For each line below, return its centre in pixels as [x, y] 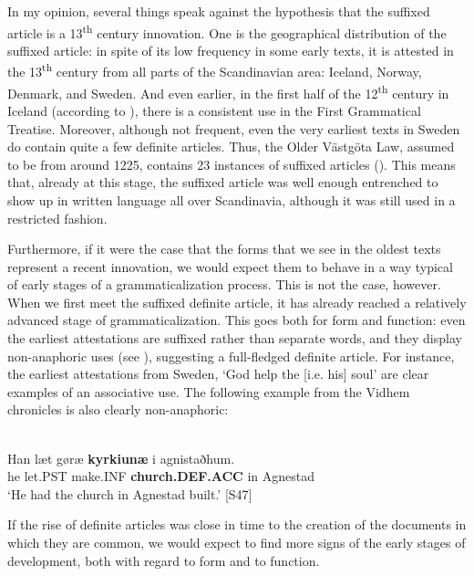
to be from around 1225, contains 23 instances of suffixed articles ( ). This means [232, 164]
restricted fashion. [57, 218]
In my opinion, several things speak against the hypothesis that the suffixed [219, 11]
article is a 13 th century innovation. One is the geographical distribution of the [227, 31]
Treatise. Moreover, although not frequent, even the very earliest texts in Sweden [234, 128]
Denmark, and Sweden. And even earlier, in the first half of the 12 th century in [228, 91]
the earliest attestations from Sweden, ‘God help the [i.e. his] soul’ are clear [218, 374]
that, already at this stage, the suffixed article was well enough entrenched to [223, 182]
